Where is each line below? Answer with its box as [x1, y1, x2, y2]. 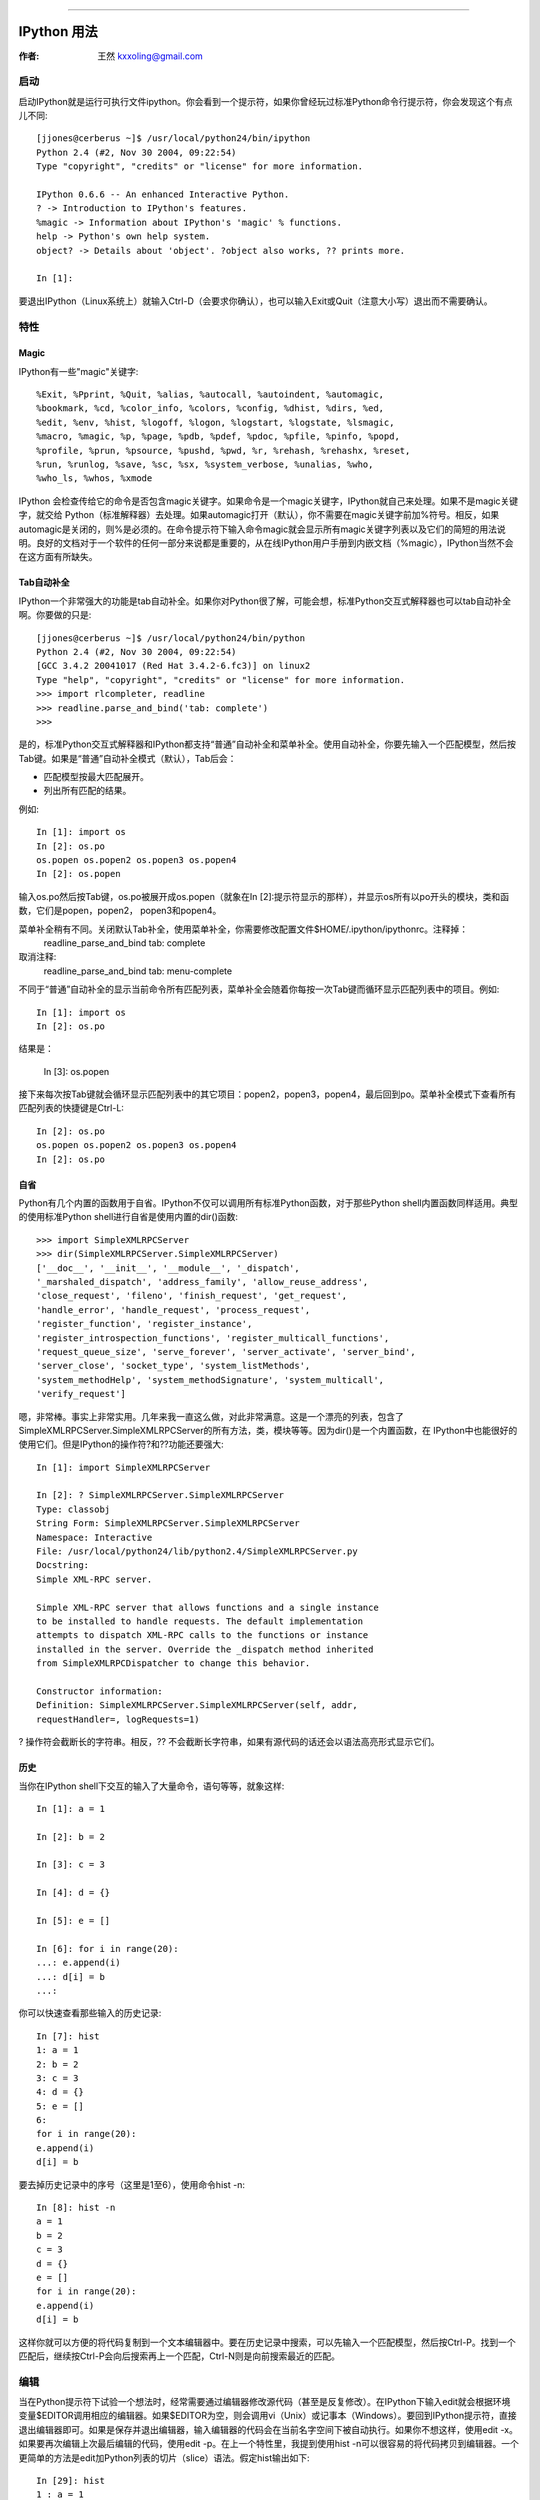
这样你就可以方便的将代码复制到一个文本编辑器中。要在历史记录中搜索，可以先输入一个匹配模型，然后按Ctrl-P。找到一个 [18, 2336, 517, 2348]
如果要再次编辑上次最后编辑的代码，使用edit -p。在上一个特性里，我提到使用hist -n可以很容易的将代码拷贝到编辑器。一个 [18, 2438, 519, 2450]
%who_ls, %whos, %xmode [36, 473, 153, 484]
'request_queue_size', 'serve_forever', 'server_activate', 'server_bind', [36, 1346, 416, 1357]
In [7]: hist [36, 2030, 100, 2042]
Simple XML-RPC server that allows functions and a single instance [36, 1601, 379, 1613]
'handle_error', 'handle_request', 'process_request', [36, 1304, 311, 1315]
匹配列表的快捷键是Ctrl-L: [18, 1102, 125, 1114]
